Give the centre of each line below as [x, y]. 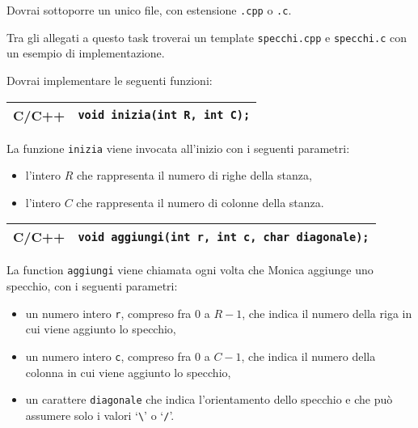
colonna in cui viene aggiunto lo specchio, [128, 372]
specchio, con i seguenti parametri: [92, 286]
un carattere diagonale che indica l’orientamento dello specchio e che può [209, 399]
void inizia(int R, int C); [164, 115]
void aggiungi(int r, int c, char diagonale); [224, 237]
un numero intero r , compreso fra [108, 313]
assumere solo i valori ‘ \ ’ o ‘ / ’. [100, 415]
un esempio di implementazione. [86, 53]
